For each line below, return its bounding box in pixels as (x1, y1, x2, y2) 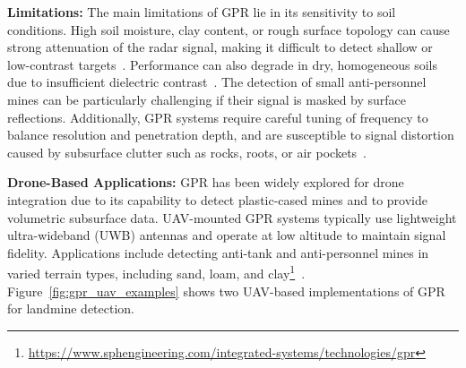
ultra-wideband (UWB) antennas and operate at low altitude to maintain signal (7, 226, 446, 244)
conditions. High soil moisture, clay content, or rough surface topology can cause (7, 20, 450, 39)
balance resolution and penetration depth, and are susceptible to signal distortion (7, 125, 454, 144)
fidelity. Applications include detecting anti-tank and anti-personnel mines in (7, 243, 429, 261)
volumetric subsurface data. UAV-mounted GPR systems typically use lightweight (7, 208, 457, 227)
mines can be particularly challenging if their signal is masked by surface (7, 90, 407, 108)
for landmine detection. (7, 299, 135, 318)
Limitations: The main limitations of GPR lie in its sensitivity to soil (7, 3, 396, 21)
